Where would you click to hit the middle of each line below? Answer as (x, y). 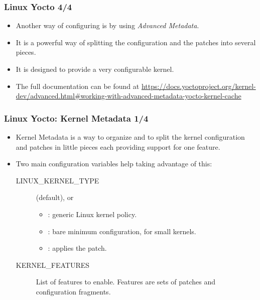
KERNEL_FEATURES (53, 265)
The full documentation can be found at (78, 86)
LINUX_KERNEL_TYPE (57, 180)
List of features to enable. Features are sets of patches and (125, 282)
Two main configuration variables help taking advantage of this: (114, 164)
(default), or (55, 197)
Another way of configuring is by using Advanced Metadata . (107, 25)
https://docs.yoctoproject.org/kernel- (199, 86)
